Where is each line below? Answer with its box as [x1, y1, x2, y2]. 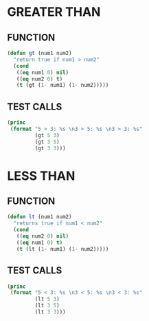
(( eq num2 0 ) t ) [16, 75, 63, 83]
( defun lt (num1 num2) [7, 214, 72, 220]
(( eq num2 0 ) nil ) [16, 233, 69, 240]
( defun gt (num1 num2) [7, 50, 72, 56]
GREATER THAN [7, 4, 101, 20]
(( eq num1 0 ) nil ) [16, 69, 69, 76]
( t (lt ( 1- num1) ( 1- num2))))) [16, 245, 109, 252]
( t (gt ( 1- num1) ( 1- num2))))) [16, 82, 109, 89]
